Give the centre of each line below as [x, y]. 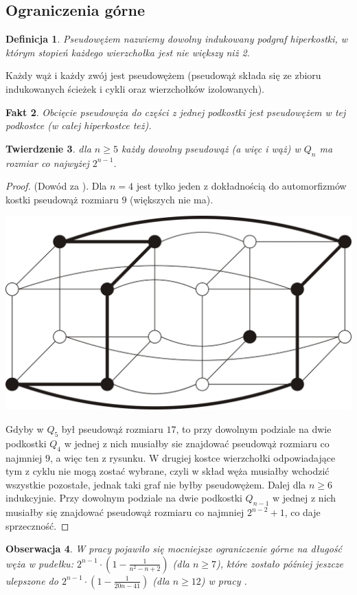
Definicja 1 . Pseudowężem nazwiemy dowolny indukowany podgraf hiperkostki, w [177, 39]
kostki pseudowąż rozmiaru [62, 199]
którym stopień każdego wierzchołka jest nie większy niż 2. [128, 52]
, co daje [302, 512]
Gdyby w [25, 428]
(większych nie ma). [172, 199]
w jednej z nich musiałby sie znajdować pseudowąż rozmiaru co [197, 443]
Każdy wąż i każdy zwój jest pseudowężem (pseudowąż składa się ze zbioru [163, 75]
